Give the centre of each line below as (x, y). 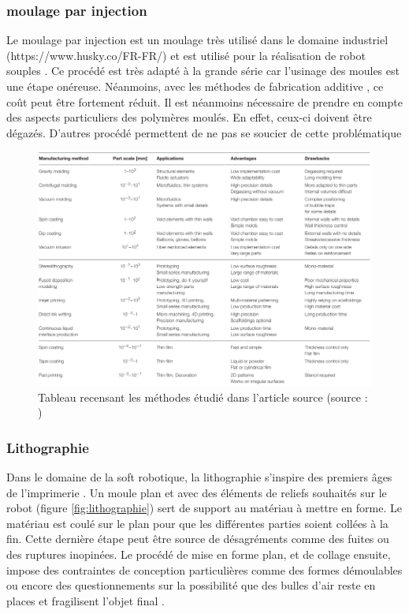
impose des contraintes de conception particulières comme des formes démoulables (204, 569)
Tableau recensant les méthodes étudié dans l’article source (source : (203, 397)
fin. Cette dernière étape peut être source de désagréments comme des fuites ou (198, 539)
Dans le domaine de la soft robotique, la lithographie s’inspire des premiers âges (199, 476)
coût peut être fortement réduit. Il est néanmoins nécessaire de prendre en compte (204, 101)
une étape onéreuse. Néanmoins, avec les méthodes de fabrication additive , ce (195, 86)
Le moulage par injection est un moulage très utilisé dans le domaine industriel (197, 40)
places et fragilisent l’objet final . (86, 600)
